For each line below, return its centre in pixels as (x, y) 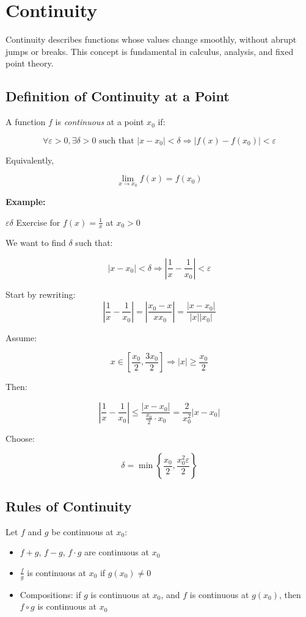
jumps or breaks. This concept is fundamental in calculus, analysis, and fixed (150, 51)
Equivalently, (30, 160)
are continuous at (117, 552)
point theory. (30, 63)
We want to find (36, 243)
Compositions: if (50, 594)
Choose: (20, 438)
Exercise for (38, 222)
